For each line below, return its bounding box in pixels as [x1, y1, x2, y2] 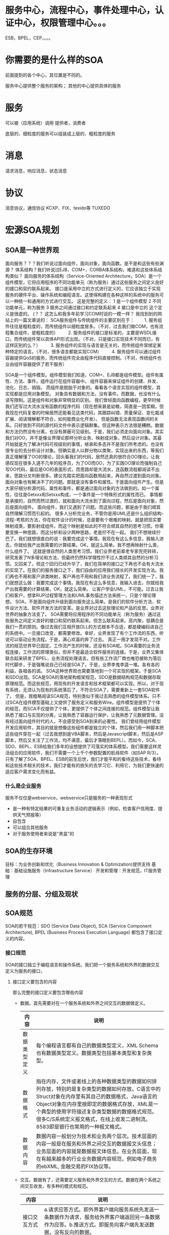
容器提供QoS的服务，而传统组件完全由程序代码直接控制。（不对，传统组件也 [5, 355, 162, 361]
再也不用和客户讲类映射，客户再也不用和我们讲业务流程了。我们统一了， [9, 573, 159, 579]
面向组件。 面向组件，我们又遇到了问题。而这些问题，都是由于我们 [14, 504, 152, 510]
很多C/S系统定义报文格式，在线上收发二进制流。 [36, 1116, 151, 1123]
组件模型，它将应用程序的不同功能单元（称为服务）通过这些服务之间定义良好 [5, 279, 164, 285]
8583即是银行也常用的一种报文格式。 [36, 1123, 125, 1130]
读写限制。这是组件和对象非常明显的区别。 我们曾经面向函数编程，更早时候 [5, 397, 161, 403]
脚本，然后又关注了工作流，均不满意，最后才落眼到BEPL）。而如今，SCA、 [5, 737, 160, 743]
